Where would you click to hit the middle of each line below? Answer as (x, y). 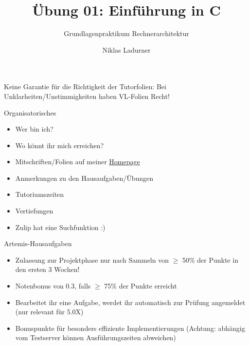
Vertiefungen (34, 211)
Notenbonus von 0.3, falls (53, 286)
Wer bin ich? (34, 129)
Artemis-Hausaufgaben (38, 243)
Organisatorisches (30, 112)
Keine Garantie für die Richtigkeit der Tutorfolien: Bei (85, 86)
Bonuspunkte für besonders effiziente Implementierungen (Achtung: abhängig (130, 328)
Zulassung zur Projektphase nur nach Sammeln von (92, 259)
